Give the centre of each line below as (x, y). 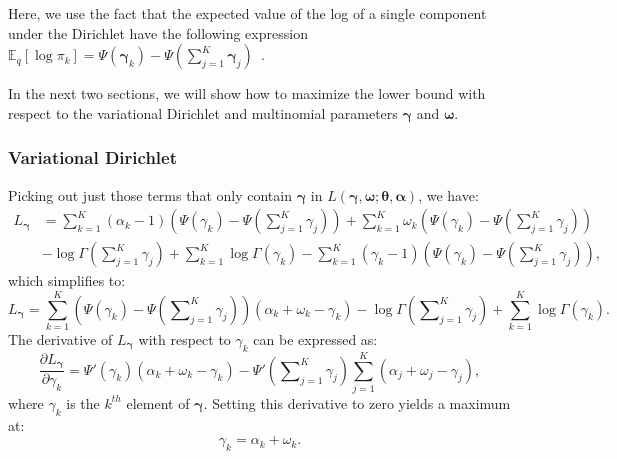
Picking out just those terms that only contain (150, 194)
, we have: (448, 194)
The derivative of (60, 338)
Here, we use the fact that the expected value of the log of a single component (247, 13)
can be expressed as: (315, 338)
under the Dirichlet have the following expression (158, 32)
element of (158, 402)
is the (83, 402)
